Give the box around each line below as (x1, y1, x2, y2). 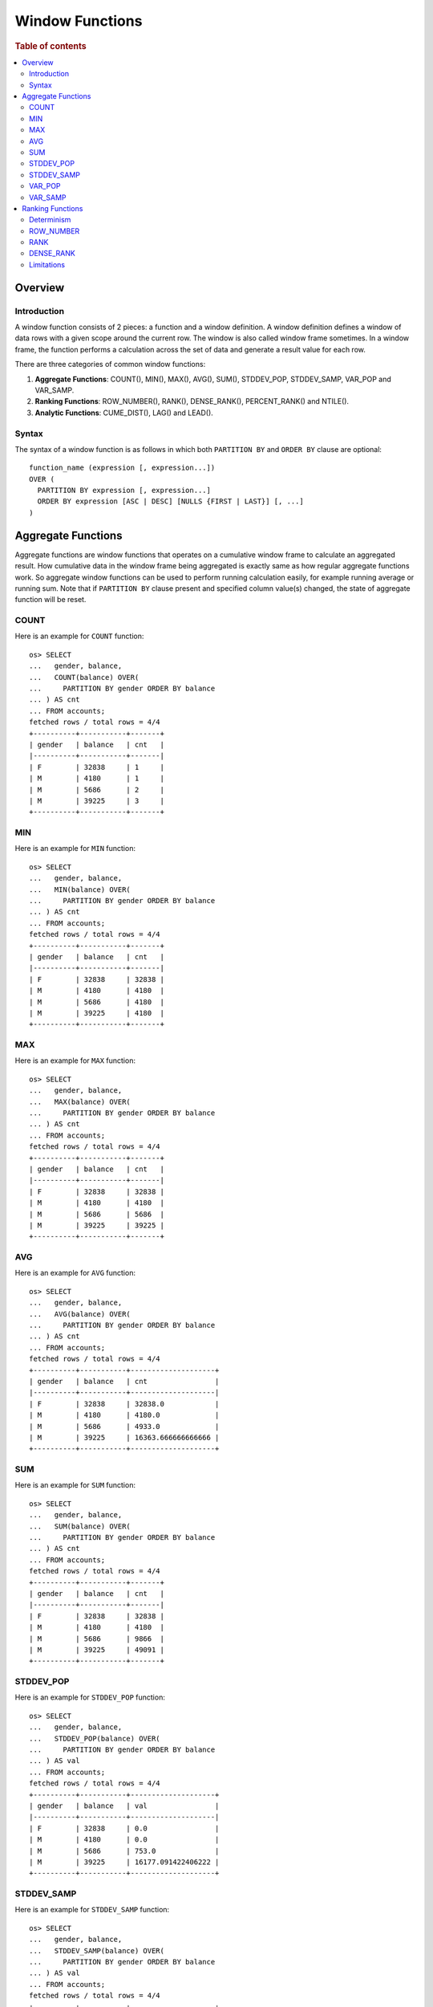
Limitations (29, 259, 66, 269)
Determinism (29, 215, 71, 225)
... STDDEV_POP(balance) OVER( (29, 1734, 160, 1743)
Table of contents (14, 40, 87, 51)
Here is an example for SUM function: (14, 1480, 136, 1490)
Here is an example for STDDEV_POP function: (14, 1692, 166, 1702)
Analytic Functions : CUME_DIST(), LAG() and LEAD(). (34, 408, 214, 417)
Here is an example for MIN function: (14, 844, 136, 853)
